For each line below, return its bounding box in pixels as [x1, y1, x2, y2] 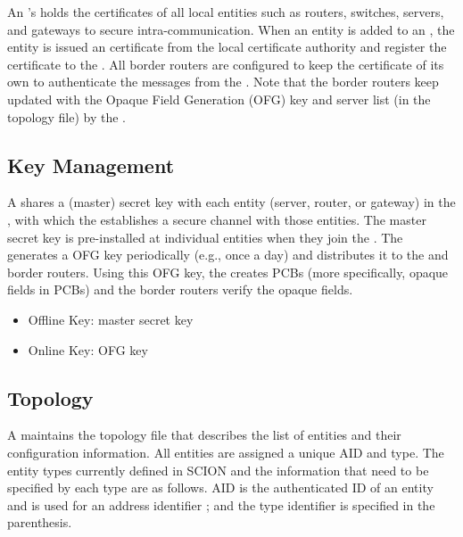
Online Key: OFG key [28, 340, 148, 359]
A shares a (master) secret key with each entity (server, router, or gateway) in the [7, 193, 456, 211]
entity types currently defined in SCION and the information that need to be [7, 460, 429, 479]
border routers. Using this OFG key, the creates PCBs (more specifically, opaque [7, 262, 449, 281]
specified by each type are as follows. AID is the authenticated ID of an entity [7, 478, 434, 497]
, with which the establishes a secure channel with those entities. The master [7, 210, 426, 228]
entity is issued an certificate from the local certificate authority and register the [7, 37, 447, 56]
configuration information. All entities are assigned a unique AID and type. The [7, 442, 444, 461]
